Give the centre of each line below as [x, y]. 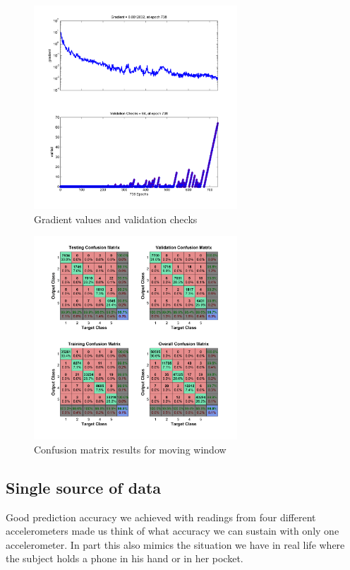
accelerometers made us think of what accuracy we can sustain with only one [173, 531]
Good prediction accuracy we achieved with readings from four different [161, 517]
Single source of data [84, 487]
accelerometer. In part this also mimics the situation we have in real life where [175, 544]
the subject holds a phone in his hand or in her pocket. [125, 558]
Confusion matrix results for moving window [130, 449]
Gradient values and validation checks [116, 219]
